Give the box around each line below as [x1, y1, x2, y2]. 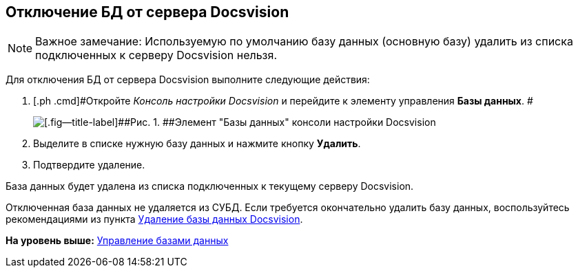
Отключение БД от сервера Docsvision [6, 3, 289, 21]
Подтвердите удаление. [33, 159, 145, 171]
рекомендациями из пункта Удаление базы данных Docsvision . [6, 213, 303, 226]
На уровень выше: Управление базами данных [6, 234, 229, 247]
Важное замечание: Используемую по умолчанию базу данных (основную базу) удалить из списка [35, 34, 573, 49]
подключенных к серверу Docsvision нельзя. [35, 48, 277, 63]
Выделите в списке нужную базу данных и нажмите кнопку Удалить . [33, 138, 361, 150]
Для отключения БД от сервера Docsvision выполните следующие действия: [6, 74, 370, 86]
